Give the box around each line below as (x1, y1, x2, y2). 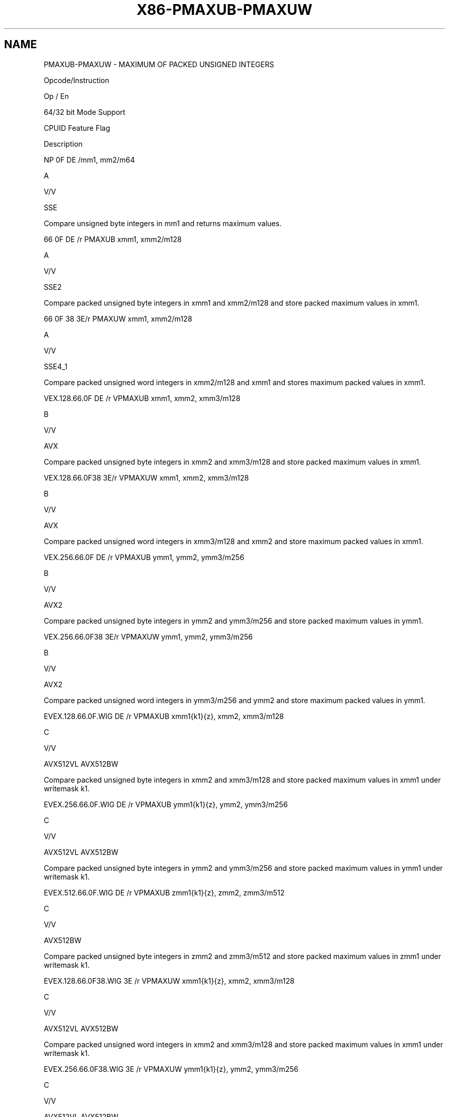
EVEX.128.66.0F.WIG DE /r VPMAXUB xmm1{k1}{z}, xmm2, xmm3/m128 (44, 711, 284, 721)
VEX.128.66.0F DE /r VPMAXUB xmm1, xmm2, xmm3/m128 (44, 393, 240, 403)
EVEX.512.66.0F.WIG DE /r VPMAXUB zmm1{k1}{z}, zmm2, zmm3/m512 (44, 888, 285, 897)
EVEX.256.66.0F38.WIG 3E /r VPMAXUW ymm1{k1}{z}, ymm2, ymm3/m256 (44, 1064, 298, 1073)
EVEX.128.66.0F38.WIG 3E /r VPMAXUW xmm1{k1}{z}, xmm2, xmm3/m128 (44, 976, 295, 985)
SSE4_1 (44, 362, 68, 371)
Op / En (44, 91, 69, 101)
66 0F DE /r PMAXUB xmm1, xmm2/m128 (44, 234, 182, 244)
